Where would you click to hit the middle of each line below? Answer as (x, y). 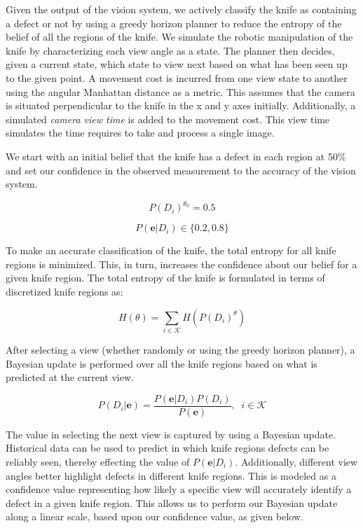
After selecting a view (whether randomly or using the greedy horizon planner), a (180, 349)
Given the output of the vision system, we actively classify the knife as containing (181, 9)
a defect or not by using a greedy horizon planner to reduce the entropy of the (174, 23)
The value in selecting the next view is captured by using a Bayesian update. (171, 434)
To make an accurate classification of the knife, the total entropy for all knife (171, 250)
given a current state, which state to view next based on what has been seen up (177, 64)
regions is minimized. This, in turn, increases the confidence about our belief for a (181, 264)
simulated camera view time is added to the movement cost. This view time (168, 119)
